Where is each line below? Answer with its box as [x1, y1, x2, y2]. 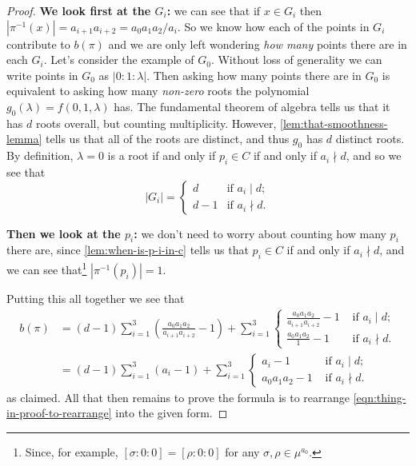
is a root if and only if [107, 147, 216, 164]
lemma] [6, 130, 42, 147]
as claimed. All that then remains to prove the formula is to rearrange [6, 388, 350, 405]
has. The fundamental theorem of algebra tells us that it [114, 98, 390, 114]
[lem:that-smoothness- [280, 114, 388, 131]
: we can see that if [166, 2, 261, 18]
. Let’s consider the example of [43, 51, 194, 68]
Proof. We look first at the [6, 2, 151, 18]
